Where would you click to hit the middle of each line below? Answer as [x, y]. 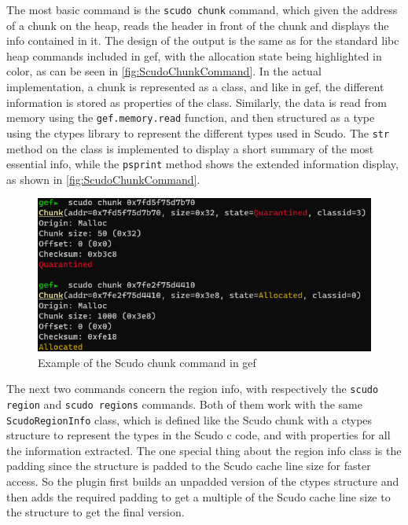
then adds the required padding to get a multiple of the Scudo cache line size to [198, 496]
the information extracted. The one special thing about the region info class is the [204, 450]
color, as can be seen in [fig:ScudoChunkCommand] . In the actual [164, 71]
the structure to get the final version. [96, 512]
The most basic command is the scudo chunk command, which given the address [202, 9]
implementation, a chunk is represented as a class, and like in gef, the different [195, 87]
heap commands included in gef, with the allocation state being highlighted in [194, 55]
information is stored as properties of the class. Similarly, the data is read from [197, 102]
